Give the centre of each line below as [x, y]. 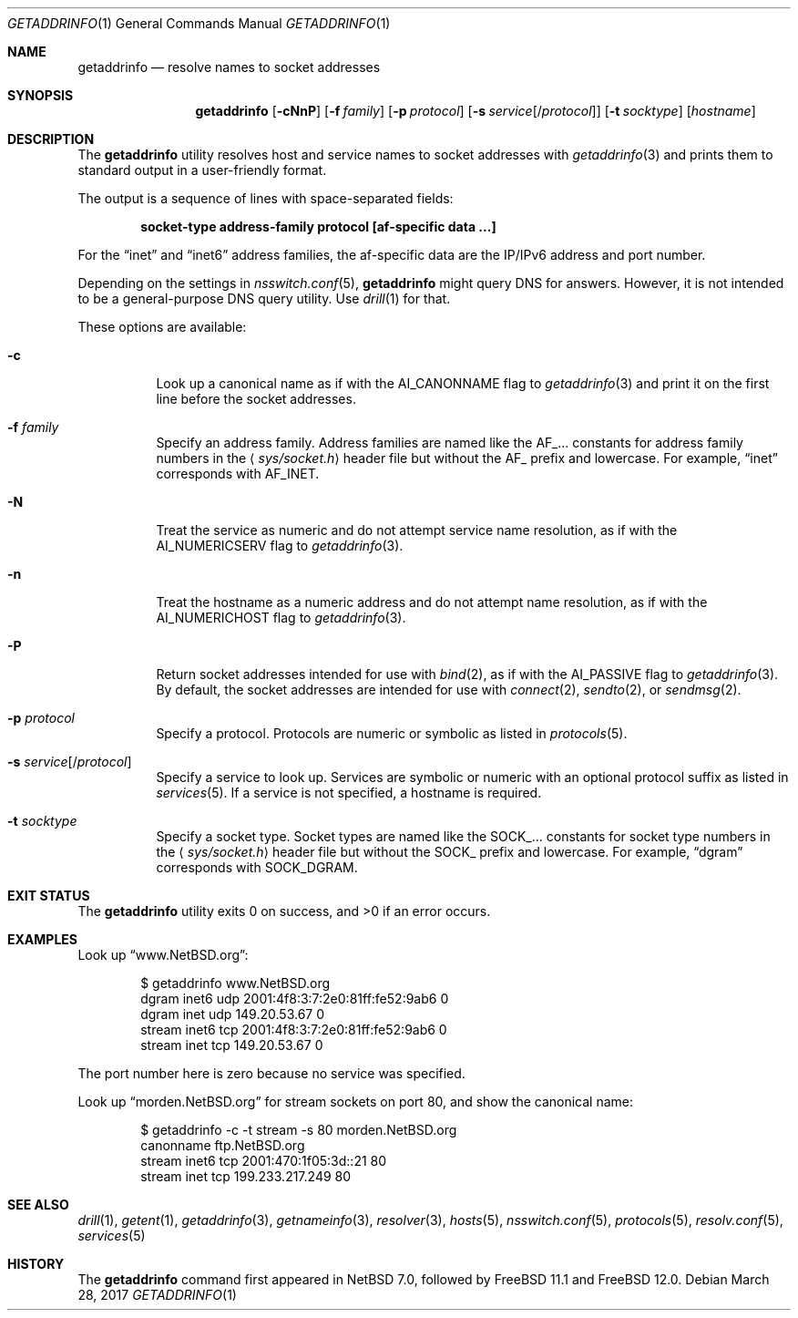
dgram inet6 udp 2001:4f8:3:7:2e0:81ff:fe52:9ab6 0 [295, 999]
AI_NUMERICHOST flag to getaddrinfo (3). [281, 618]
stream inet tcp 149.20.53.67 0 [232, 1045]
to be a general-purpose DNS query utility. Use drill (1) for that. [264, 299]
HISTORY [36, 1264]
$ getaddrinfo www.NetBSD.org [235, 983]
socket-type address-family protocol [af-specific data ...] [318, 227]
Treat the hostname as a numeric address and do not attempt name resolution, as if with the [432, 602]
